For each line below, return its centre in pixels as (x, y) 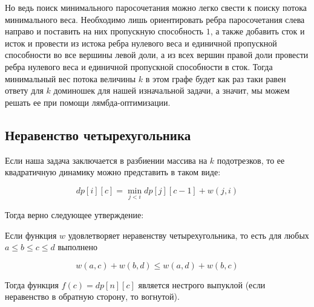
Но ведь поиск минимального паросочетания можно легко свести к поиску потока (156, 7)
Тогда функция (32, 284)
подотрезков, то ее (251, 160)
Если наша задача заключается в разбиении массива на (106, 160)
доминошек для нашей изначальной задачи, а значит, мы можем (172, 90)
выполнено (77, 247)
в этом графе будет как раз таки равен (216, 78)
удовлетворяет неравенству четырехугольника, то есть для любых (188, 235)
